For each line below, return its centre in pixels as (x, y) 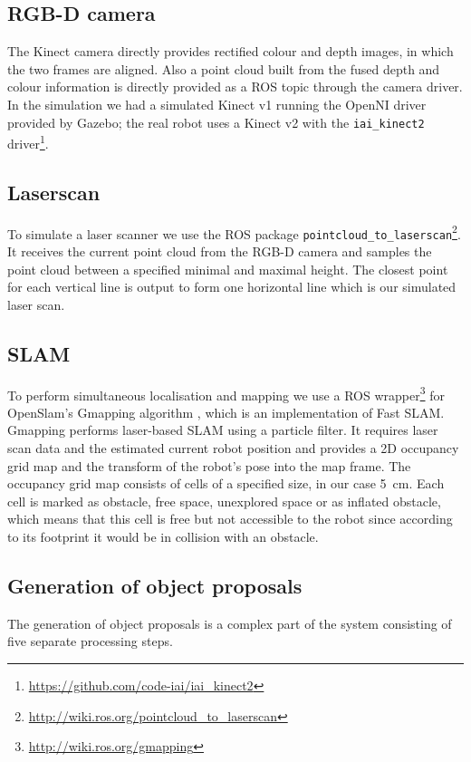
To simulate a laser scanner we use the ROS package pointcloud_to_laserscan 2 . (234, 232)
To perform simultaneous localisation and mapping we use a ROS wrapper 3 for (226, 393)
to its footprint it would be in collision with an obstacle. (163, 536)
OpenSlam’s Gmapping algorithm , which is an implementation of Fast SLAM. (226, 412)
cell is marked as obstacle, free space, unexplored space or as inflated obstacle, (224, 501)
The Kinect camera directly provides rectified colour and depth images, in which (231, 51)
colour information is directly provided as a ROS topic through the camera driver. (235, 87)
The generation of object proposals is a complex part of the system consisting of (230, 623)
